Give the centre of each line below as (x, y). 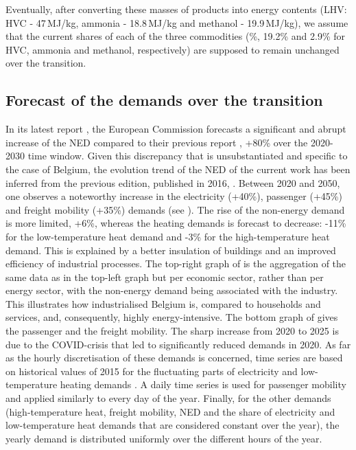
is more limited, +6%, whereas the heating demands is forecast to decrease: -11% (176, 223)
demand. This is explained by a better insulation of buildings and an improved (171, 250)
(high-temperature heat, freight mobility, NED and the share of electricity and (170, 411)
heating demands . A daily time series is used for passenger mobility (203, 384)
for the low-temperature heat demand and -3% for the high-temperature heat (168, 236)
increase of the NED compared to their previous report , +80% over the (157, 142)
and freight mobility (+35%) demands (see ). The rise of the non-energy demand (175, 209)
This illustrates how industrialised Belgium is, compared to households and (163, 303)
